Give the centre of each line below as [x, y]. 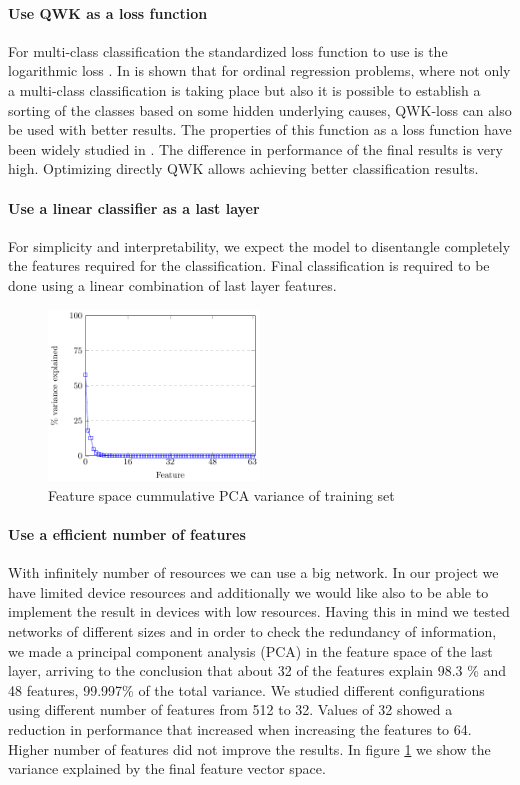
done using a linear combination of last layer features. [172, 284]
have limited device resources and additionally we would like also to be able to [248, 591]
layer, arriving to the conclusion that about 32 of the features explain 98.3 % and [257, 670]
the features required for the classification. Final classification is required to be [249, 265]
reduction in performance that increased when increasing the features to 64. [240, 729]
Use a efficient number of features [127, 534]
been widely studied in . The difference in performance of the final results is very [255, 148]
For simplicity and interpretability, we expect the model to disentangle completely [259, 245]
